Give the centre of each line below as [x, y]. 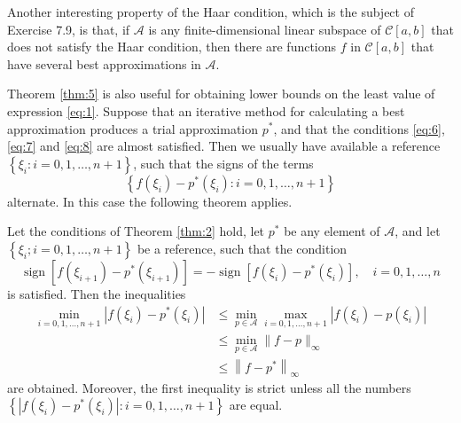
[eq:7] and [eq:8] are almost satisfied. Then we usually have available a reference [224, 146]
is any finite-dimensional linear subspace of [265, 29]
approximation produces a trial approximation [133, 128]
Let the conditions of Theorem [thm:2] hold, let [136, 231]
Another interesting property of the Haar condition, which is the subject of [211, 12]
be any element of [332, 231]
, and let [418, 231]
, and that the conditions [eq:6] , [359, 128]
